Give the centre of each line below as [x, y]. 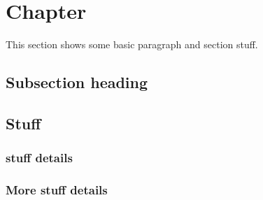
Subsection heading [77, 82]
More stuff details [57, 190]
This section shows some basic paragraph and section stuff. [132, 44]
